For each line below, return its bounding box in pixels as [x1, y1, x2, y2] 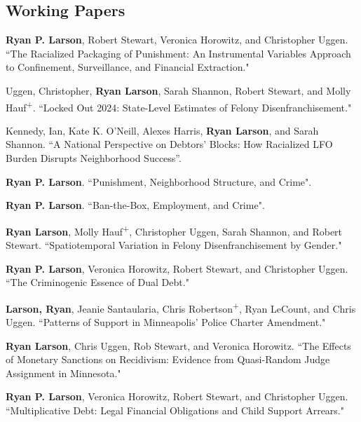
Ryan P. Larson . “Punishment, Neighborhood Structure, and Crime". [6, 174, 312, 189]
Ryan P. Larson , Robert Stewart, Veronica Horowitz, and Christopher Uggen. [6, 32, 348, 47]
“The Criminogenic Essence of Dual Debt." [6, 275, 189, 290]
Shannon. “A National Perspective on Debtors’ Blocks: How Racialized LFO [6, 137, 333, 151]
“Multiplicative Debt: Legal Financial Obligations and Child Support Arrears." [6, 403, 344, 418]
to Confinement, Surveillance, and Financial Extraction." [6, 60, 250, 74]
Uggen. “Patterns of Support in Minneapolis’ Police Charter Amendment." [6, 315, 326, 329]
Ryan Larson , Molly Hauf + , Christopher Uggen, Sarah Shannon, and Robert [6, 222, 343, 238]
